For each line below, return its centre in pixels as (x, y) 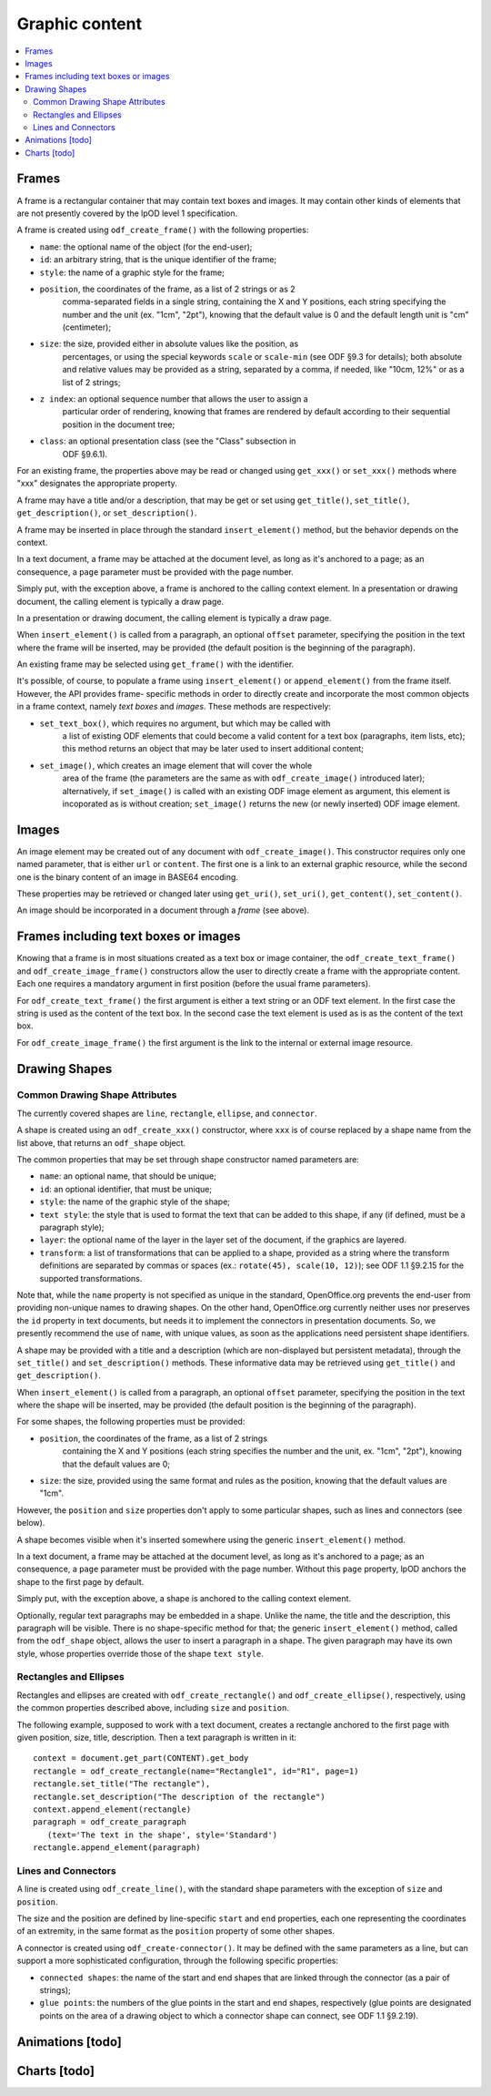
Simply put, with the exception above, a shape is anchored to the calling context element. (184, 1599)
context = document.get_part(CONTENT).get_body (141, 1759)
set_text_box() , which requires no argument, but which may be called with (185, 723)
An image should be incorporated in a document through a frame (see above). (163, 910)
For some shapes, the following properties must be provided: (131, 1422)
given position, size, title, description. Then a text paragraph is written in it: (157, 1738)
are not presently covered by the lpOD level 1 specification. (127, 213)
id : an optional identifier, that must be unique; (126, 1189)
